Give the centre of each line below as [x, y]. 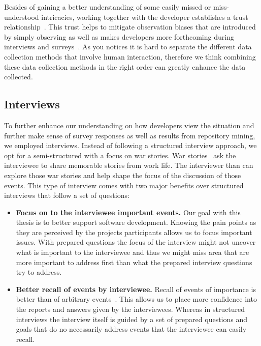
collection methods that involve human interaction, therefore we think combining [130, 56]
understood [22, 17]
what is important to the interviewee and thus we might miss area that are [133, 252]
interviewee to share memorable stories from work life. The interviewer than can [129, 165]
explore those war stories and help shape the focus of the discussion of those [123, 175]
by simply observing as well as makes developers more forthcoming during [119, 36]
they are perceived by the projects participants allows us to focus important [134, 232]
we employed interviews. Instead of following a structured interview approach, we [130, 145]
